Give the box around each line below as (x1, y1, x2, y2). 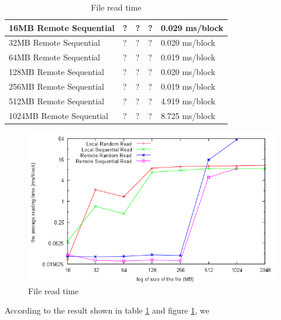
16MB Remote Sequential (9, 21, 115, 33)
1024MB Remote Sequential (9, 109, 108, 121)
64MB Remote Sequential (9, 51, 100, 63)
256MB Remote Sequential (9, 80, 104, 92)
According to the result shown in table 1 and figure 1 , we (5, 304, 210, 316)
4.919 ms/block (160, 94, 215, 107)
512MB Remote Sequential (9, 94, 104, 107)
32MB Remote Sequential (9, 36, 100, 49)
